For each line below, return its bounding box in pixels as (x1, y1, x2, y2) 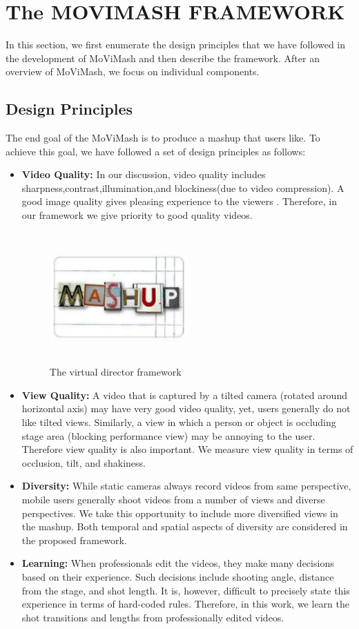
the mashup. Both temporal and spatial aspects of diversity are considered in (21, 519, 348, 534)
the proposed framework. (21, 532, 127, 547)
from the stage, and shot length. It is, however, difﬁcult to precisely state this (21, 583, 350, 597)
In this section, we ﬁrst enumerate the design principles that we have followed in (6, 37, 346, 52)
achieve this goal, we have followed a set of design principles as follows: (6, 144, 306, 158)
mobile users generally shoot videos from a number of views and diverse (21, 492, 325, 506)
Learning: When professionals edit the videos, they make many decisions (21, 556, 334, 570)
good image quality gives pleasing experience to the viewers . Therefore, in (21, 194, 337, 209)
